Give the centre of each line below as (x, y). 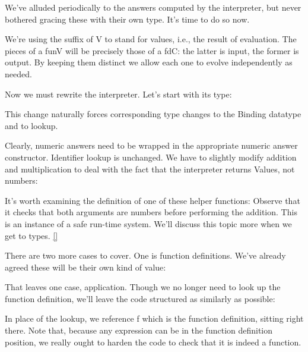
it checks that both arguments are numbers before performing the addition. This (151, 212)
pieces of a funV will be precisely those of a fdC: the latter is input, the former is (152, 50)
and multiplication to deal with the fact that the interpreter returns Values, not (150, 169)
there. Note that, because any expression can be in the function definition (139, 330)
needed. (18, 73)
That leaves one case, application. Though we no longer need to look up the (143, 287)
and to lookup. (31, 125)
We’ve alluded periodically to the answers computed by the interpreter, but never (153, 7)
